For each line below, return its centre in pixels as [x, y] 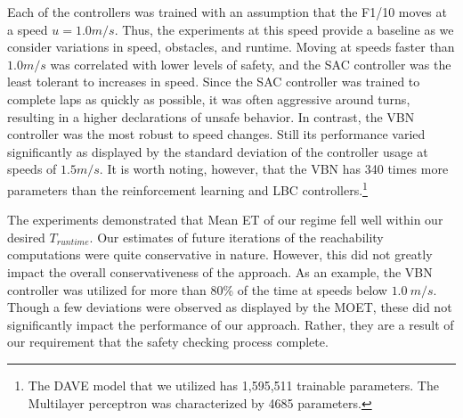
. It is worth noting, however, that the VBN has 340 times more [274, 169]
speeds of [32, 169]
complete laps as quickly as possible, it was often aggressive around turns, [209, 98]
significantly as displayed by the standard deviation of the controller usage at [218, 151]
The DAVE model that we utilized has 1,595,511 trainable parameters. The [233, 385]
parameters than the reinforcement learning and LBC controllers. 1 [187, 188]
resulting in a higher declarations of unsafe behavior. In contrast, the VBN [211, 116]
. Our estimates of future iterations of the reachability [236, 237]
